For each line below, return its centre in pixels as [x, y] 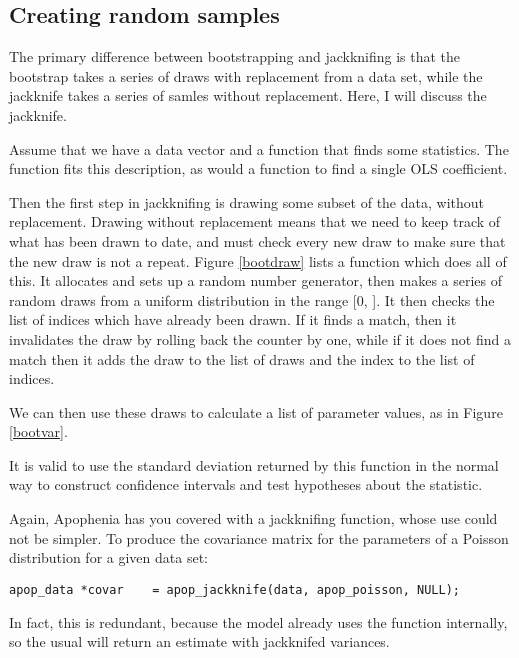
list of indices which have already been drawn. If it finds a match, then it [233, 319]
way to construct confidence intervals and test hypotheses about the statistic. [246, 484]
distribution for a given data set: [108, 557]
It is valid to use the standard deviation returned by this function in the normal [254, 464]
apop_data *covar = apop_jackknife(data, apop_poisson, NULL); [235, 589]
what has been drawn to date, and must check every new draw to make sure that [257, 240]
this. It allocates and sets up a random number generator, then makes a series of [256, 280]
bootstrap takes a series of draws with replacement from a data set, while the [246, 75]
